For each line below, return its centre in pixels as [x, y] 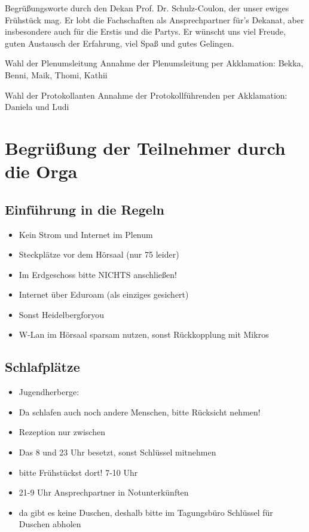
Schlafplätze [42, 367]
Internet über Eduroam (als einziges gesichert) [104, 294]
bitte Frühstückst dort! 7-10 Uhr [78, 472]
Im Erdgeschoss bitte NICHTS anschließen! [98, 274]
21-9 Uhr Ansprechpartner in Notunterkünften [104, 492]
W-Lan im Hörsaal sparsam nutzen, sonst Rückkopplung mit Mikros [144, 334]
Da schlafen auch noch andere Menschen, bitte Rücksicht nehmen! [140, 412]
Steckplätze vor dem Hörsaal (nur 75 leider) [99, 254]
